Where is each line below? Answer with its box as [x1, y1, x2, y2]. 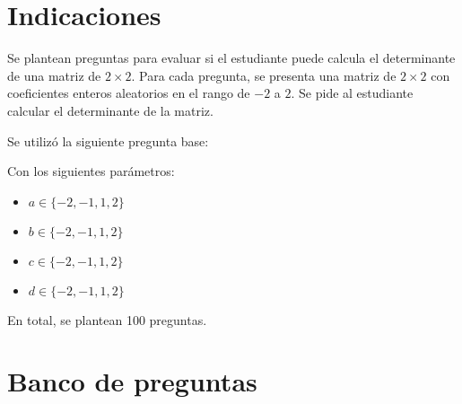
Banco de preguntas [7, 363, 257, 400]
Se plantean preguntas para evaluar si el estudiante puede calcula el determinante [7, 48, 456, 67]
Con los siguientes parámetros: [7, 162, 175, 180]
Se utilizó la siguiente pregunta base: [7, 131, 209, 150]
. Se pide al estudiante [291, 83, 414, 102]
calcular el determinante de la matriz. [7, 101, 214, 119]
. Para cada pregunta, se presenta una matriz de [131, 66, 397, 84]
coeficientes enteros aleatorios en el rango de [7, 83, 250, 102]
